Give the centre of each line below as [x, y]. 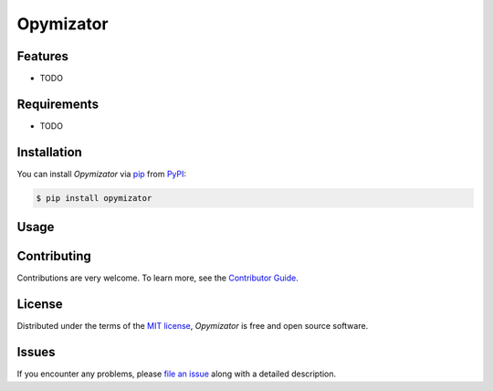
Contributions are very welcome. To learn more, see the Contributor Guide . [157, 278]
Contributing [54, 256]
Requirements [58, 104]
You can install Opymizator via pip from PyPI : [102, 174]
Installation [49, 152]
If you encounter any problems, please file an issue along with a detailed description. [177, 374]
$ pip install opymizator [94, 198]
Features [42, 56]
